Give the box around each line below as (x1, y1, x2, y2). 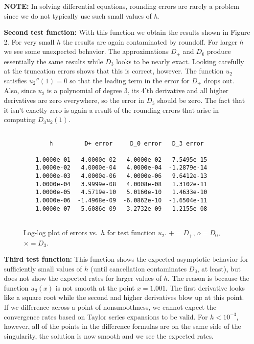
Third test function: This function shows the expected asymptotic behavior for (4, 254, 249, 264)
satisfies (4, 75, 27, 86)
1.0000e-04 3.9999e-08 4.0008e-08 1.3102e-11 (35, 180, 208, 188)
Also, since (4, 85, 36, 96)
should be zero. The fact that (157, 95, 245, 105)
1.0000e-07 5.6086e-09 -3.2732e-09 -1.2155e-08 (35, 205, 208, 212)
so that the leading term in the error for (69, 75, 190, 86)
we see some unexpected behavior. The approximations (4, 46, 169, 56)
